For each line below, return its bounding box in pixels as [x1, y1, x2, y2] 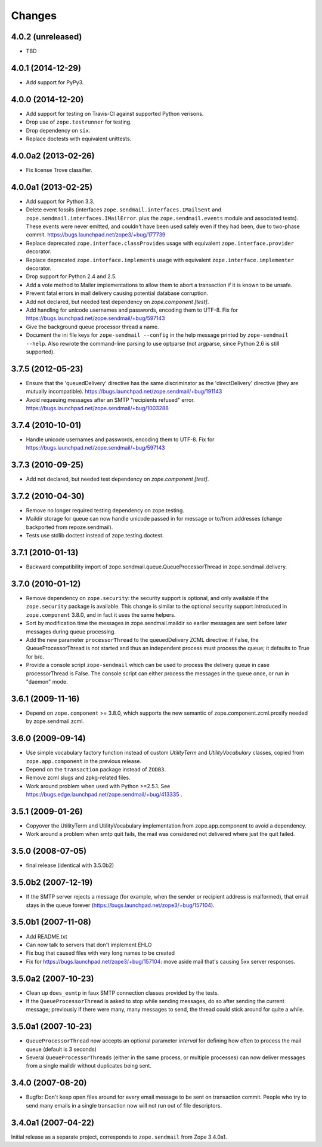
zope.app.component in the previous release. [26, 757, 142, 764]
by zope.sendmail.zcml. [26, 718, 85, 725]
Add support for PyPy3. [26, 78, 84, 86]
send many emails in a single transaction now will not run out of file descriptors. [26, 1102, 222, 1109]
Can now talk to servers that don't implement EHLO [26, 941, 152, 948]
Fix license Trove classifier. [26, 166, 92, 173]
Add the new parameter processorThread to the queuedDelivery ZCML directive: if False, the [26, 636, 259, 644]
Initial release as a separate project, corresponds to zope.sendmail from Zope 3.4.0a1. [11, 1133, 227, 1140]
